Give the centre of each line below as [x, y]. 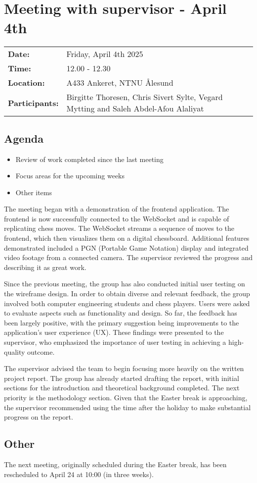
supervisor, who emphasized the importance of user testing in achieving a [115, 342]
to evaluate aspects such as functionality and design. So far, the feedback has [121, 313]
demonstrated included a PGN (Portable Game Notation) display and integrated [126, 247]
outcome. [41, 351]
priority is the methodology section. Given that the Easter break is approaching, [126, 397]
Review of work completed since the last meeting [89, 159]
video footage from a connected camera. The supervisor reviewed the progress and [128, 257]
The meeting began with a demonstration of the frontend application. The [117, 209]
